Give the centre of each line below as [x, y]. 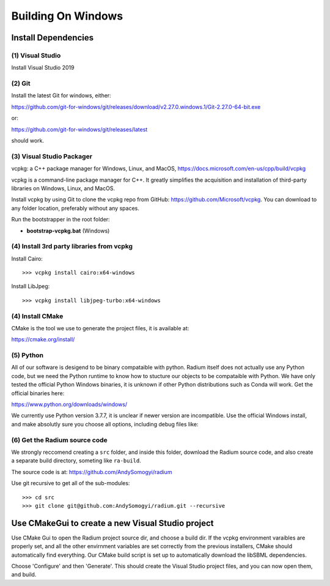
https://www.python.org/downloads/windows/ [69, 404]
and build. [24, 574]
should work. [28, 141]
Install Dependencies [53, 38]
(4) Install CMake [37, 316]
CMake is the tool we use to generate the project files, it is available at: [100, 328]
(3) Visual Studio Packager [52, 156]
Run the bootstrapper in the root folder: [61, 220]
